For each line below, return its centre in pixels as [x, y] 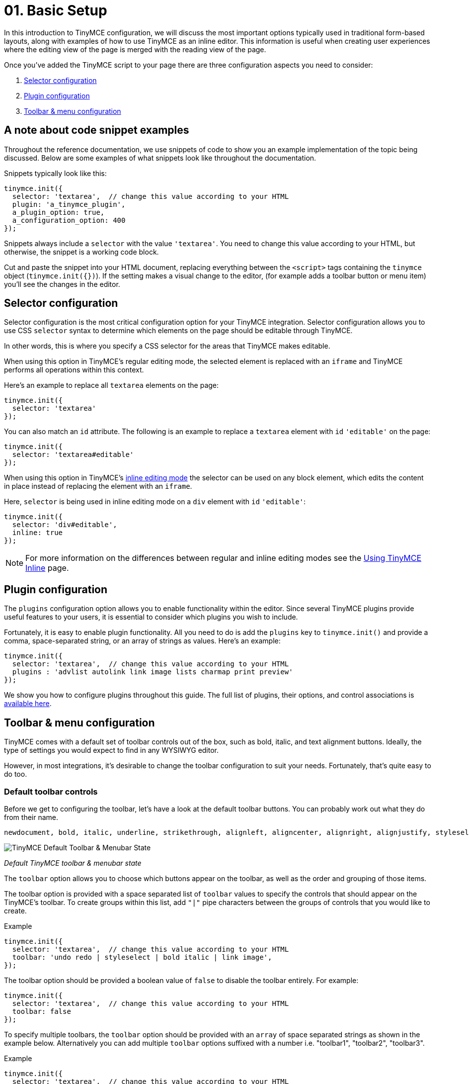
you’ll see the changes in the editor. [62, 284]
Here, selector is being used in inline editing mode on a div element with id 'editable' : [155, 502]
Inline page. [47, 568]
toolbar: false [41, 1011]
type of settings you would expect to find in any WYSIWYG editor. [112, 750]
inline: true [38, 533]
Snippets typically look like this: [55, 173]
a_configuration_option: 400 [69, 220]
